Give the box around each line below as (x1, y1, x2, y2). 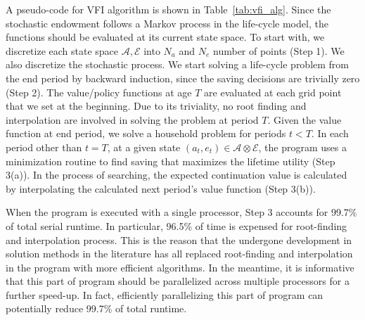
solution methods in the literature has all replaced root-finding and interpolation (6, 246, 353, 261)
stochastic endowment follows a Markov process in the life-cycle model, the (6, 15, 328, 30)
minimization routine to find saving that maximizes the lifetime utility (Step (6, 153, 335, 168)
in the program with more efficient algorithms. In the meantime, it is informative (6, 260, 354, 274)
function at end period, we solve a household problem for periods (6, 126, 286, 141)
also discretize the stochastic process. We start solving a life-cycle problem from (6, 57, 350, 72)
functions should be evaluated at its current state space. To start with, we (6, 30, 325, 44)
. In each (311, 126, 349, 141)
